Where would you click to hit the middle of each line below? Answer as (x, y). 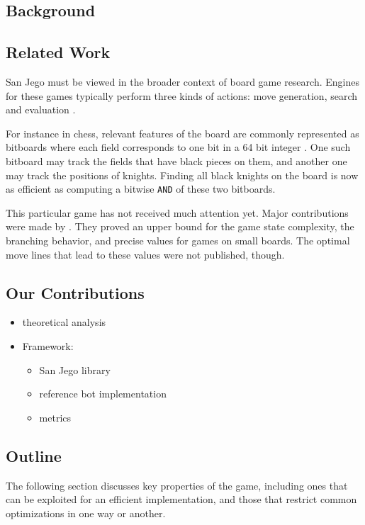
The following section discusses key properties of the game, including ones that (177, 485)
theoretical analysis (64, 322)
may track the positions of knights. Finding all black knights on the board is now (182, 175)
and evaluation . (41, 109)
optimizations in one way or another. (86, 513)
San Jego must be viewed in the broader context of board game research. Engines (182, 81)
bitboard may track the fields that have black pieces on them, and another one (176, 160)
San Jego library (75, 369)
